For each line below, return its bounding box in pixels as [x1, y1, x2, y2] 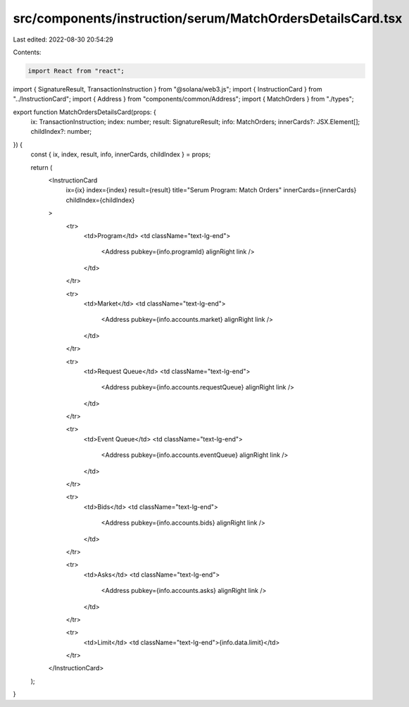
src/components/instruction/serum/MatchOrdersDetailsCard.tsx [13, 11, 403, 26]
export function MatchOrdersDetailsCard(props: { [13, 108, 156, 116]
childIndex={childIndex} [65, 196, 135, 204]
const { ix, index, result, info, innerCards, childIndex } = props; [30, 150, 211, 158]
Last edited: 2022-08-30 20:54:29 [13, 35, 114, 44]
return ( [30, 163, 53, 172]
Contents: [13, 48, 42, 56]
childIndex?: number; [30, 127, 92, 136]
